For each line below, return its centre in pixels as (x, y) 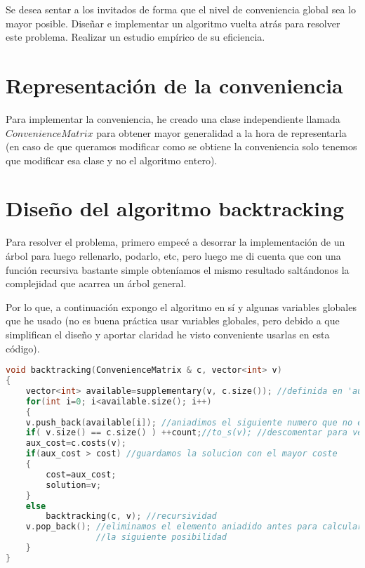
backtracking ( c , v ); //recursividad (131, 516)
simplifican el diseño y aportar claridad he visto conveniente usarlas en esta (168, 334)
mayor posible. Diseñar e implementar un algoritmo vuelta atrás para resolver (173, 23)
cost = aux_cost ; (81, 474)
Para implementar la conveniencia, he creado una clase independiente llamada (173, 118)
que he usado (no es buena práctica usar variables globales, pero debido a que (173, 321)
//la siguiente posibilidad (161, 537)
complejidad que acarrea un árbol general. (96, 283)
